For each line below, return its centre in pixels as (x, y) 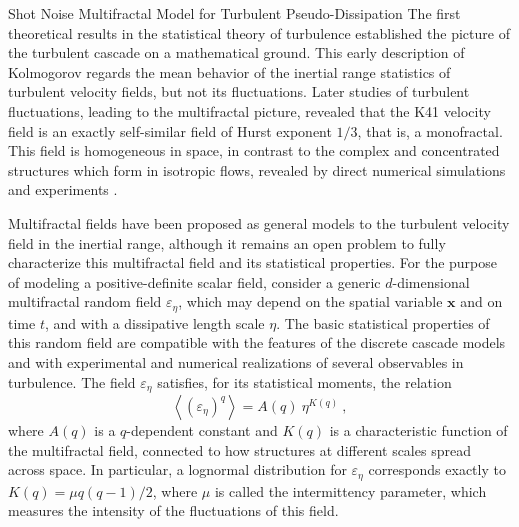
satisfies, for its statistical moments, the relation (304, 381)
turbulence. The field (72, 381)
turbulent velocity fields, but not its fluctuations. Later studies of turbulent (239, 91)
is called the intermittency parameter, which (350, 490)
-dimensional (431, 281)
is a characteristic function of (418, 430)
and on (481, 301)
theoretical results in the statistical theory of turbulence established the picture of (259, 32)
